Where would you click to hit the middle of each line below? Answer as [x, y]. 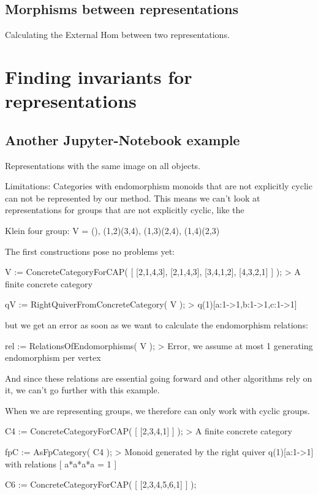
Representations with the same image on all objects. [103, 165]
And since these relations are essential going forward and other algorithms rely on [159, 378]
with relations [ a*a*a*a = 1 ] [61, 463]
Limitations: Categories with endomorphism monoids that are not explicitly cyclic [159, 186]
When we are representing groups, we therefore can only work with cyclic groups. [157, 410]
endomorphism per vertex [53, 357]
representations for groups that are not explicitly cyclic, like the [125, 210]
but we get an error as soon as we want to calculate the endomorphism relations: [157, 324]
